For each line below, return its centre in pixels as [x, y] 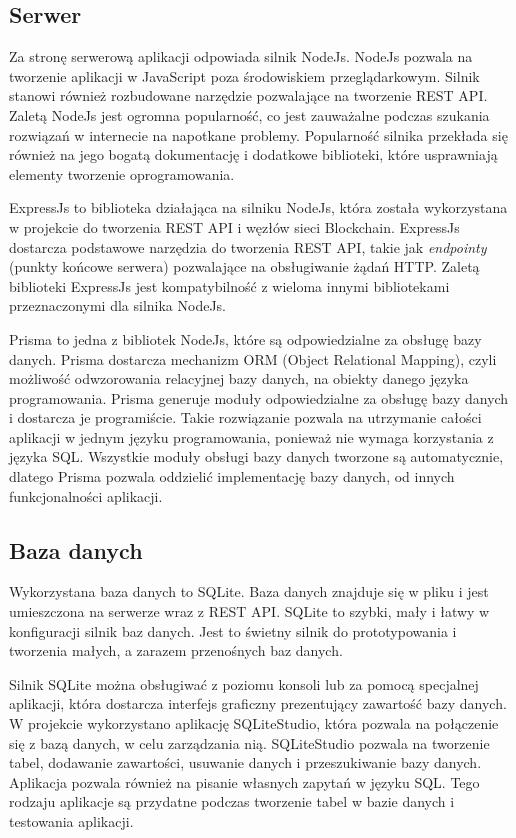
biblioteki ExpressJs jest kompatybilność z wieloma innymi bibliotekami [229, 285]
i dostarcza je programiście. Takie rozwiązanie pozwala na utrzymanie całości [245, 417]
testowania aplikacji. [71, 821]
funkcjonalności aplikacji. [86, 495]
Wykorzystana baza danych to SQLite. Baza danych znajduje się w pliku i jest [249, 591]
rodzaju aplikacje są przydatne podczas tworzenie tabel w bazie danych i [232, 801]
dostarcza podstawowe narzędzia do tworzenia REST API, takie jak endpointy [248, 246]
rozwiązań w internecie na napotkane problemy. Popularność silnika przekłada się [258, 134]
